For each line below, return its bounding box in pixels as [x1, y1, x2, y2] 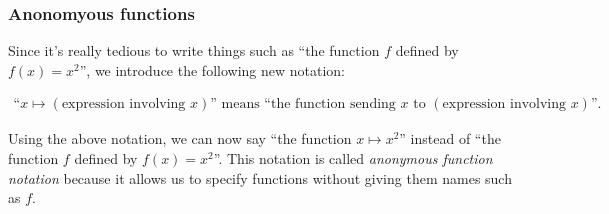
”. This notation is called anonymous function [213, 148, 493, 169]
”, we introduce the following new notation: [79, 59, 345, 80]
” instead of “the [399, 128, 501, 149]
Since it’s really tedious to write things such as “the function [8, 40, 380, 61]
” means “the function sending [210, 97, 396, 112]
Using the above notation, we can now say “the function [8, 128, 352, 149]
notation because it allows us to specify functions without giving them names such [8, 167, 512, 188]
